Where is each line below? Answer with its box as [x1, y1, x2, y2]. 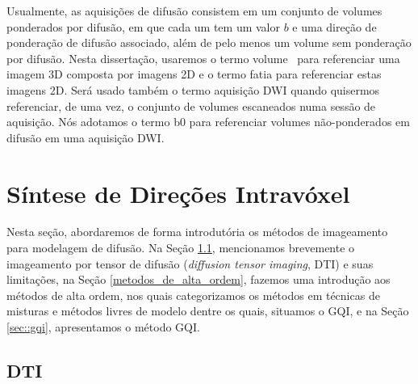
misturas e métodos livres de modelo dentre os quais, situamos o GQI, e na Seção [6, 302, 409, 319]
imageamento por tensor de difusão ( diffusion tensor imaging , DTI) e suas [6, 255, 374, 272]
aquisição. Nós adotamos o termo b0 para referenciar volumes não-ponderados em [6, 113, 410, 130]
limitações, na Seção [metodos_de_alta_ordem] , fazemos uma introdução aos [6, 271, 391, 288]
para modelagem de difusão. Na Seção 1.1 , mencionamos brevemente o [6, 239, 355, 256]
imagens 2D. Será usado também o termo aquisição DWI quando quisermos [6, 81, 380, 98]
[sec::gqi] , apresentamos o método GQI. [6, 319, 200, 335]
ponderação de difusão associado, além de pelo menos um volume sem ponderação [6, 34, 412, 51]
